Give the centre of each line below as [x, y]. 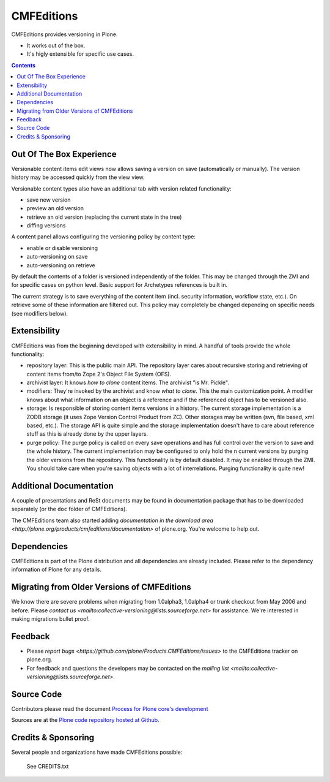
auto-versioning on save [57, 257]
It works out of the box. [56, 45]
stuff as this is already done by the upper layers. [87, 434]
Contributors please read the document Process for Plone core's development [110, 709]
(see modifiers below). [40, 313]
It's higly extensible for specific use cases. [80, 54]
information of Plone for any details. [57, 569]
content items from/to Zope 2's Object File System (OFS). [99, 374]
